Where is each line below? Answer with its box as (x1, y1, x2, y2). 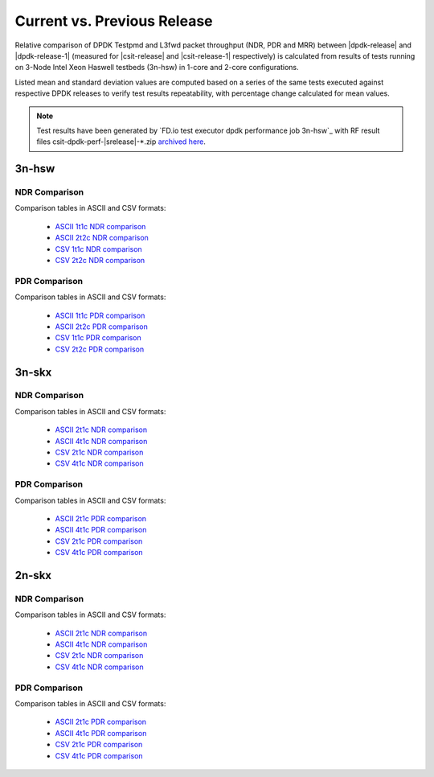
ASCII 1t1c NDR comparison (55, 221, 146, 231)
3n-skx (14, 365, 52, 379)
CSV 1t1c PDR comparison (55, 333, 141, 343)
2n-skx (14, 568, 52, 582)
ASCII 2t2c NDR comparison (55, 233, 149, 243)
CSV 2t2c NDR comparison (55, 256, 145, 265)
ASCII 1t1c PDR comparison (55, 310, 145, 320)
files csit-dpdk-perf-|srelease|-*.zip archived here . (36, 137, 207, 146)
